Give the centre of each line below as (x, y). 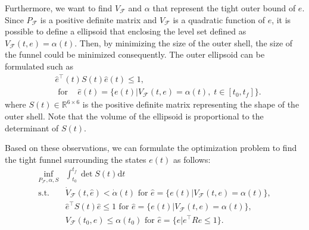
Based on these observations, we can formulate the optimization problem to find (151, 148)
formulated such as (39, 66)
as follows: (192, 159)
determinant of (32, 127)
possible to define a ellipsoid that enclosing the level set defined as (126, 31)
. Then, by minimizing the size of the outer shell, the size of (184, 42)
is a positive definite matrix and (99, 19)
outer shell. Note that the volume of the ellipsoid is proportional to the (134, 116)
